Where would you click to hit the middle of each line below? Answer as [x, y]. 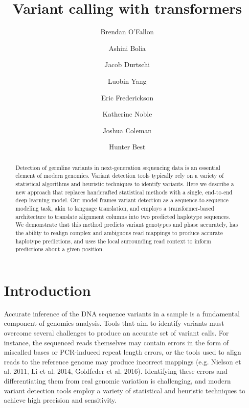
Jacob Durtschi [127, 64]
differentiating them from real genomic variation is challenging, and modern [117, 380]
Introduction [47, 290]
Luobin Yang [127, 81]
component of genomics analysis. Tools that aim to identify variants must [114, 323]
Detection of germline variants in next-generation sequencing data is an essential [118, 167]
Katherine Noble [127, 114]
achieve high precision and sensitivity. [60, 400]
